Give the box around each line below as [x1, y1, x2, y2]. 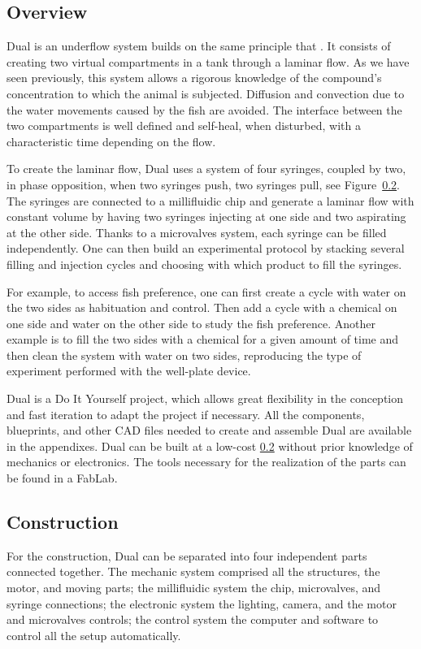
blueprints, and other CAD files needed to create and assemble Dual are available [7, 422, 412, 439]
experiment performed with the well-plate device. [7, 362, 251, 379]
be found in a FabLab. [7, 469, 118, 487]
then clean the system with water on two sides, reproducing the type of [7, 346, 362, 363]
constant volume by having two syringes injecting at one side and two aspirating [7, 208, 406, 225]
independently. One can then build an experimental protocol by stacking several [7, 240, 405, 257]
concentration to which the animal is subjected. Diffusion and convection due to [7, 84, 405, 102]
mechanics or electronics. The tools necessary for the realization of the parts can [7, 453, 406, 470]
